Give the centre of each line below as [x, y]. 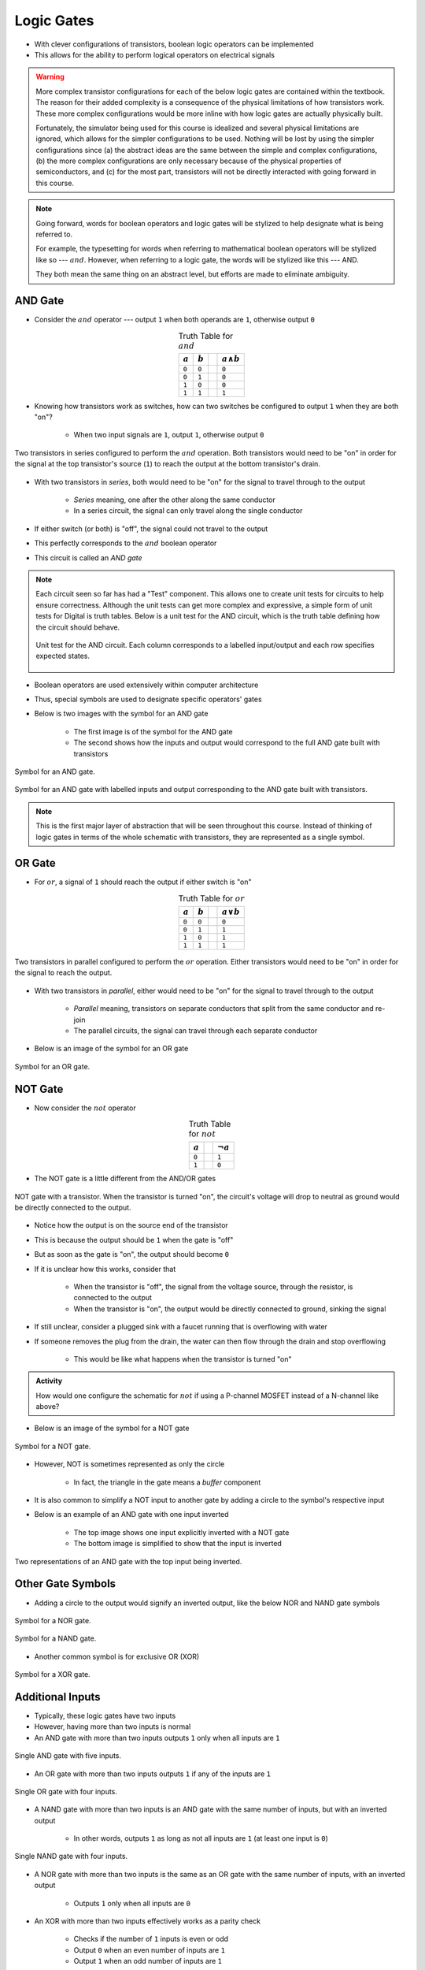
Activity [49, 1381]
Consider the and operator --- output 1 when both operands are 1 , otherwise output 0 [174, 320]
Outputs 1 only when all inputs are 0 [132, 1903]
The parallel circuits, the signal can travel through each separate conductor [196, 1030]
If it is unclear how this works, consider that [105, 1269]
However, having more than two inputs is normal [113, 1727]
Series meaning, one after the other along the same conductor [174, 500]
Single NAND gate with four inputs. [71, 1857]
